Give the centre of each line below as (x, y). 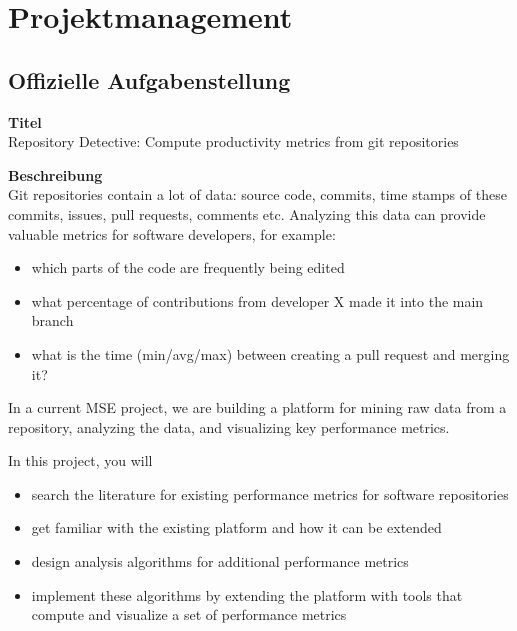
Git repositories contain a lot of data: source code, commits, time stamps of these (257, 194)
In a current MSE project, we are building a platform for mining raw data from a (257, 407)
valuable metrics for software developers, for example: (172, 233)
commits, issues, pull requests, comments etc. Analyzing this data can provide (247, 213)
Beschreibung (55, 174)
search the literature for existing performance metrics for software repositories (270, 493)
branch (52, 320)
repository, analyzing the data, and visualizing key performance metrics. (229, 426)
